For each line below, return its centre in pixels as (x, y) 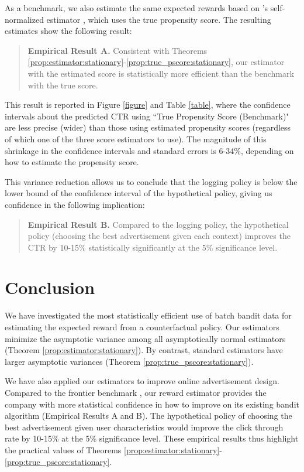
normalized (24, 19)
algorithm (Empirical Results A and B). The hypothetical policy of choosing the (148, 415)
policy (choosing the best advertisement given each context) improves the (159, 236)
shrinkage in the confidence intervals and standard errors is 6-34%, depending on (149, 150)
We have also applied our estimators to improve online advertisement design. (142, 381)
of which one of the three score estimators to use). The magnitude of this (136, 138)
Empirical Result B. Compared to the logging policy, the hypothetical (158, 224)
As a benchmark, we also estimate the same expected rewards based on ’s (137, 8)
